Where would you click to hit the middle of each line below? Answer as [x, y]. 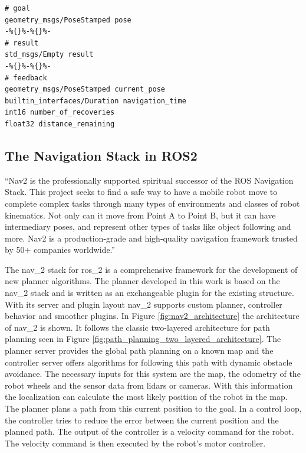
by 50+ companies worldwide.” [60, 250]
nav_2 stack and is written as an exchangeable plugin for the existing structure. [149, 293]
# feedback [26, 78]
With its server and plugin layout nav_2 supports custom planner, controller [144, 304]
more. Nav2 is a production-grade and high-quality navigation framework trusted [151, 238]
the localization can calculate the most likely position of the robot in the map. [146, 397]
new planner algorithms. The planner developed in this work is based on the [142, 281]
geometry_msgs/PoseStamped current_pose [85, 89]
